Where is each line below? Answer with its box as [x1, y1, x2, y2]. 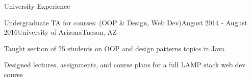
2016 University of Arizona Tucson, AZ [4, 27, 117, 37]
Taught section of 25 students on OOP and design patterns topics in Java [4, 43, 225, 53]
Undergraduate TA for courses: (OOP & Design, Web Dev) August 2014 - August [4, 17, 248, 27]
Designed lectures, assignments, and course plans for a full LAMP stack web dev [4, 60, 246, 70]
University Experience [4, 1, 70, 11]
